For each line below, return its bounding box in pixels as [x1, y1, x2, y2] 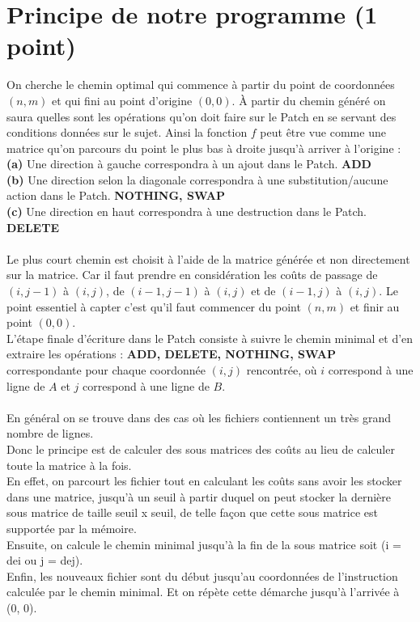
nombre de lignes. [6, 425, 94, 442]
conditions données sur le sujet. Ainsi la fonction [6, 124, 248, 141]
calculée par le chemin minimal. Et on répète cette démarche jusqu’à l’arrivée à [6, 583, 400, 600]
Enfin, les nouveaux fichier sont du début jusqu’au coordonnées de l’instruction [6, 567, 398, 584]
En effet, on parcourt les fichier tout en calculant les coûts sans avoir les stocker [6, 472, 402, 489]
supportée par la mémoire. [6, 519, 137, 536]
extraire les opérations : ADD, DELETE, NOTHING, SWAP [6, 345, 336, 362]
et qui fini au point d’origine [52, 91, 193, 108]
